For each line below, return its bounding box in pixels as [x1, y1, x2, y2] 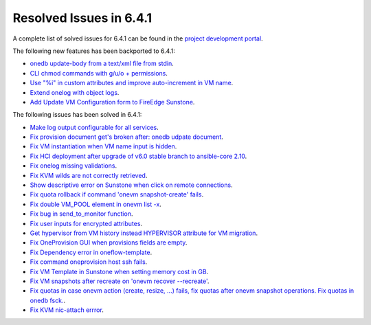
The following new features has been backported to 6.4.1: [12, 47, 175, 55]
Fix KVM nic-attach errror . [30, 306, 104, 314]
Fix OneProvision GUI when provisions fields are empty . [30, 238, 188, 247]
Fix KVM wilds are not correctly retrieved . [30, 171, 148, 179]
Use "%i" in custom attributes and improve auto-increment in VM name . [30, 79, 234, 87]
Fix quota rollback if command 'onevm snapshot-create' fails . [30, 190, 204, 199]
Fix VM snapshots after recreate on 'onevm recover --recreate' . [30, 277, 210, 285]
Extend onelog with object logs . [30, 88, 120, 96]
